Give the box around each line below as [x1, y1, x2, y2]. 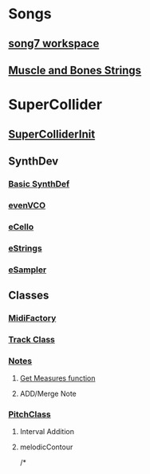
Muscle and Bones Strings [8, 63, 142, 77]
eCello [8, 221, 34, 232]
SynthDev [8, 154, 59, 168]
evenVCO [8, 199, 46, 211]
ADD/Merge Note [19, 389, 77, 399]
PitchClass [8, 409, 52, 420]
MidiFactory [8, 312, 57, 323]
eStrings [8, 243, 42, 254]
